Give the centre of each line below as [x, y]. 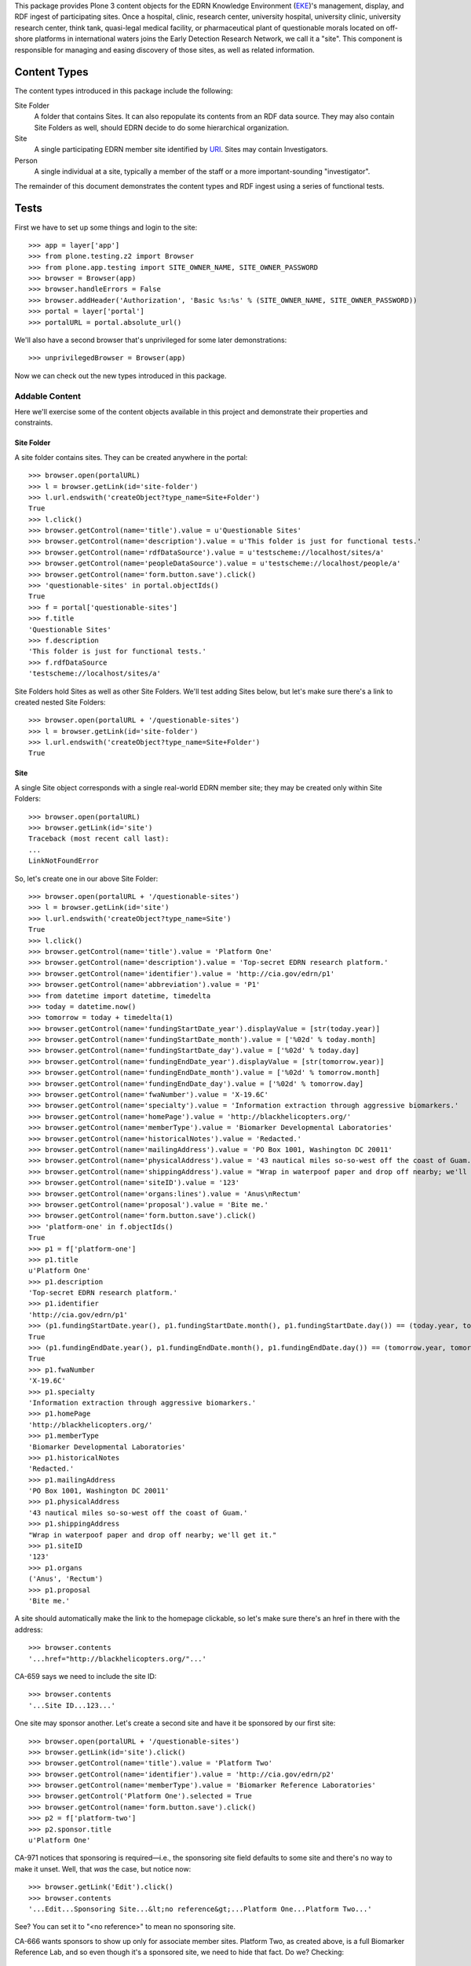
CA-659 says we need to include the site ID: [86, 1676]
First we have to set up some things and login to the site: [106, 227]
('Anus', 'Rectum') [66, 1579]
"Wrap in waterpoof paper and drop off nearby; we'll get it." [153, 1535]
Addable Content [48, 396]
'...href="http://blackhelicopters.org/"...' [118, 1659]
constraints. [34, 423]
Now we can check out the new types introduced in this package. [120, 376]
